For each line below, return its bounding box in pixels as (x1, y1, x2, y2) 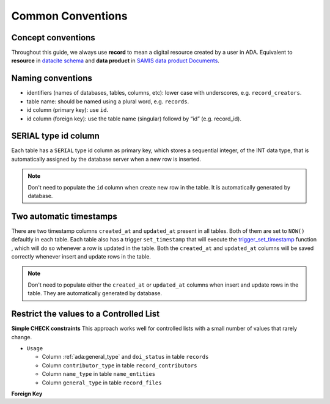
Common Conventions (11, 9, 128, 23)
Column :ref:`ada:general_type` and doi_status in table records (42, 353, 209, 361)
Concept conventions (11, 32, 96, 43)
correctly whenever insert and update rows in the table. (11, 253, 151, 260)
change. (11, 333, 32, 340)
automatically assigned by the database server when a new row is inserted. (11, 155, 202, 163)
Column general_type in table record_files (42, 379, 162, 386)
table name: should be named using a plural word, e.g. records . (26, 98, 189, 105)
